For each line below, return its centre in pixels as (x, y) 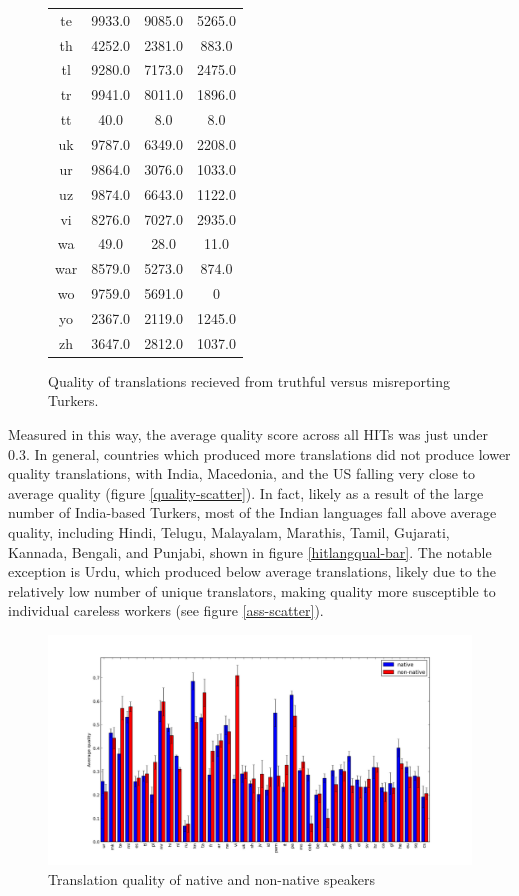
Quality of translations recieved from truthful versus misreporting (249, 380)
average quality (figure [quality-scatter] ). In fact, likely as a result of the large (246, 492)
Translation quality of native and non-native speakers (212, 878)
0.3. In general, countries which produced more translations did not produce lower (259, 453)
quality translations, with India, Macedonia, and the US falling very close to (242, 473)
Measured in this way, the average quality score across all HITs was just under (248, 434)
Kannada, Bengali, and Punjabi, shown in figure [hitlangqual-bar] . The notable (250, 551)
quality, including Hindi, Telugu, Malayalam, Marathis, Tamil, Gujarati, (229, 531)
